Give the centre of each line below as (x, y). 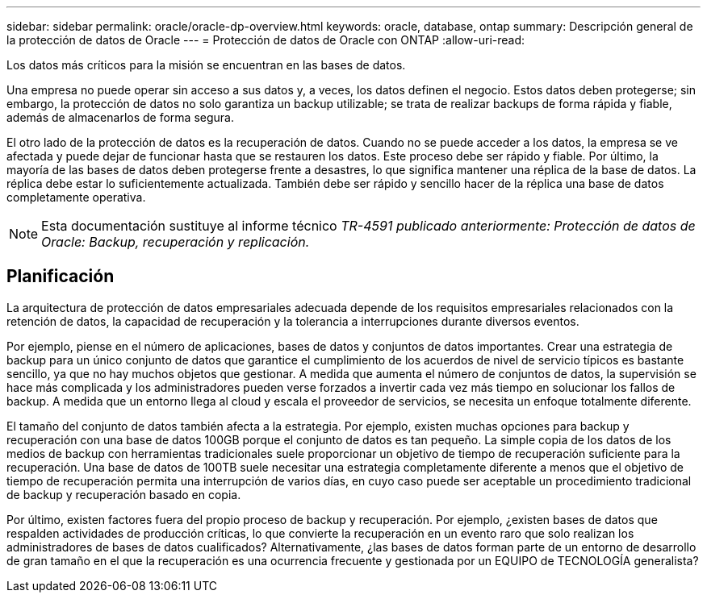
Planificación (61, 277)
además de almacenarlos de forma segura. (120, 117)
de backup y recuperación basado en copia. (124, 494)
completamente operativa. (76, 197)
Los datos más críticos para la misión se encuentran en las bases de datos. (206, 65)
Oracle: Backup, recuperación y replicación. (176, 242)
